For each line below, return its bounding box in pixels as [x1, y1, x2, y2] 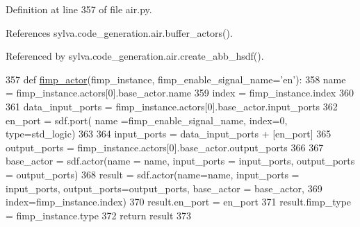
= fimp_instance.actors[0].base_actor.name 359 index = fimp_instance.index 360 [6, 85, 354, 100]
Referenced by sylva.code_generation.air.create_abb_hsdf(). [6, 49, 264, 63]
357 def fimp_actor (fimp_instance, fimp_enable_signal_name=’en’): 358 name [6, 72, 346, 86]
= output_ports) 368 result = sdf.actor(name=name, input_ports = [6, 167, 300, 181]
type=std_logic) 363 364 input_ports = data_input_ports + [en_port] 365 [6, 126, 332, 141]
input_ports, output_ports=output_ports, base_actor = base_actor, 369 [6, 180, 322, 195]
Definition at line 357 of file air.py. [6, 2, 152, 16]
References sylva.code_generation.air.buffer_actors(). [6, 25, 233, 40]
